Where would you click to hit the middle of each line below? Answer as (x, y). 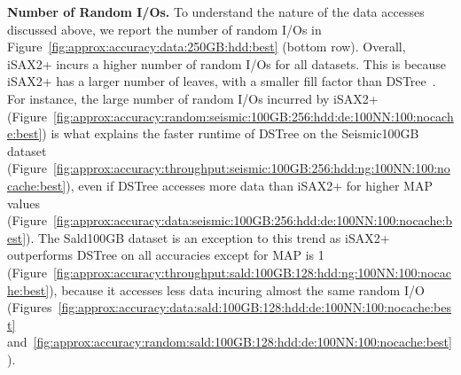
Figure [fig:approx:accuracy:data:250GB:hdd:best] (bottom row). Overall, (207, 47)
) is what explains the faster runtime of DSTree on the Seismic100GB (230, 133)
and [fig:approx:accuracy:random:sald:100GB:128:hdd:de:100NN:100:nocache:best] (230, 342)
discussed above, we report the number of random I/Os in (164, 29)
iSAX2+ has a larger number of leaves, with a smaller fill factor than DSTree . (222, 81)
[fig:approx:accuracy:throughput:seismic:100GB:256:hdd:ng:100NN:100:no (251, 168)
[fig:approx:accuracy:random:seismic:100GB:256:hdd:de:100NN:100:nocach (253, 116)
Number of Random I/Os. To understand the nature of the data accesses (216, 12)
